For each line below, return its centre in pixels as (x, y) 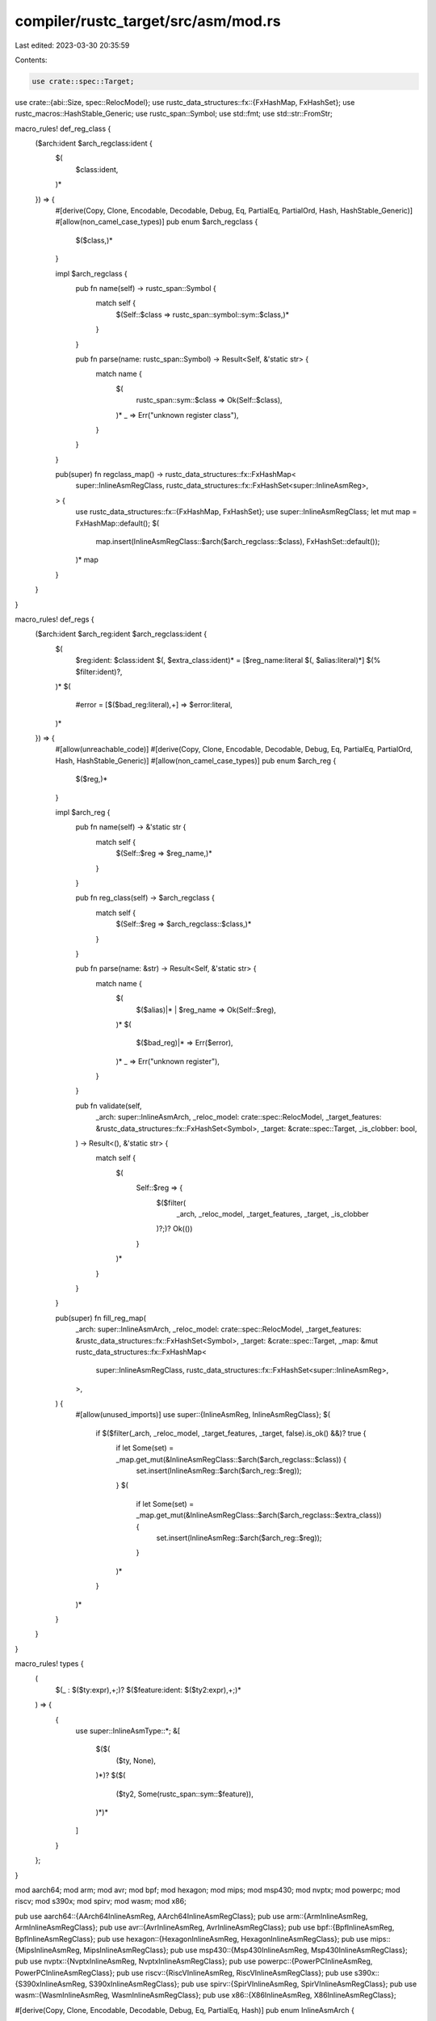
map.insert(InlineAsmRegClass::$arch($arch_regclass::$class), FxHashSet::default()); (238, 542)
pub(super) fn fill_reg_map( (101, 1318)
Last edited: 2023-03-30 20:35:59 (72, 45)
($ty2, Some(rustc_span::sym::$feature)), (184, 1794)
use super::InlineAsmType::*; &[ (128, 1731)
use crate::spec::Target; (83, 81)
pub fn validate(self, (109, 1105)
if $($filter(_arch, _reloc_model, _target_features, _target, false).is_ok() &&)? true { (231, 1433)
